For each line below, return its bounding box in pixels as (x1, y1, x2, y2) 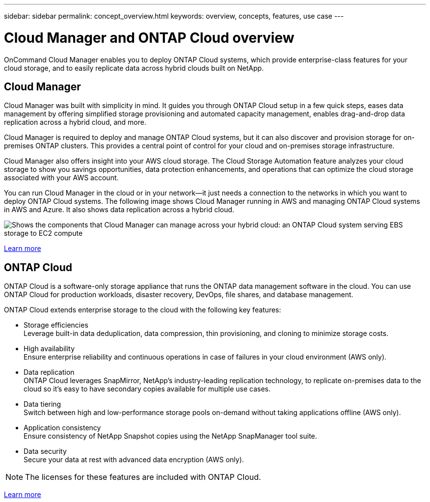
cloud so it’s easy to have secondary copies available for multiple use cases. (24, 385, 271, 393)
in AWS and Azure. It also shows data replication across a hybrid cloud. (4, 205, 235, 214)
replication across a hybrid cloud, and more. (4, 118, 146, 127)
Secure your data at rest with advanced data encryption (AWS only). (24, 455, 244, 464)
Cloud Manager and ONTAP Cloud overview (4, 29, 295, 46)
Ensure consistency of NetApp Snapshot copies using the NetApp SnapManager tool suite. (24, 432, 317, 441)
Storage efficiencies (24, 321, 88, 330)
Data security (24, 447, 67, 456)
